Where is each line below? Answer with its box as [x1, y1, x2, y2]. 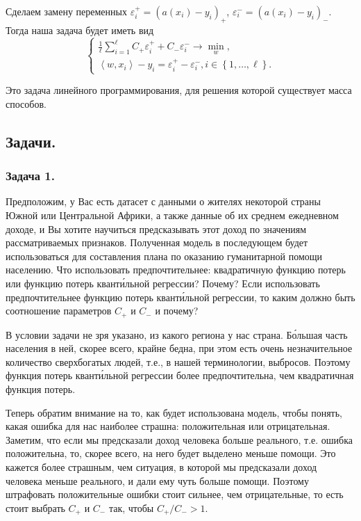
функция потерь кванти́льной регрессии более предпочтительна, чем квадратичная [6, 368, 354, 383]
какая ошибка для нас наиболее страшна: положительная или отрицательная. [6, 419, 330, 433]
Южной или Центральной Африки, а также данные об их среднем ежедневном [6, 208, 339, 223]
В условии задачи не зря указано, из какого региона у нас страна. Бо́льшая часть [6, 327, 348, 342]
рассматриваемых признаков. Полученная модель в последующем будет [6, 235, 308, 250]
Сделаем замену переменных [6, 4, 127, 18]
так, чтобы [108, 500, 154, 515]
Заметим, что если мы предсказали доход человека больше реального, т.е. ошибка [6, 432, 353, 447]
